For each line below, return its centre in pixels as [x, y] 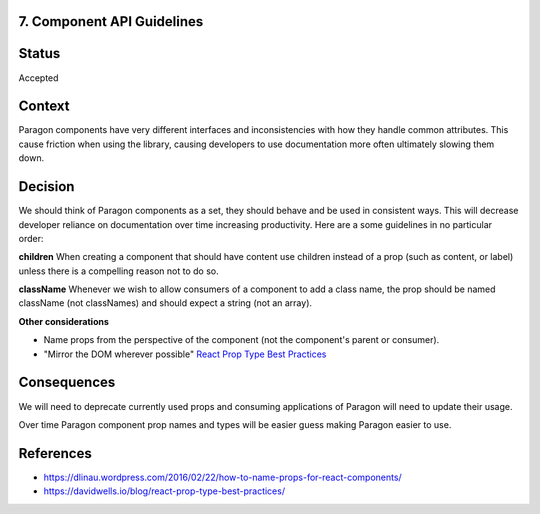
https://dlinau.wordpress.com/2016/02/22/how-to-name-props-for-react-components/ [222, 477]
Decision [46, 186]
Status [39, 53]
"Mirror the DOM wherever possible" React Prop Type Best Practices [185, 354]
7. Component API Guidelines [111, 21]
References [55, 453]
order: [31, 238]
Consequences [67, 382]
